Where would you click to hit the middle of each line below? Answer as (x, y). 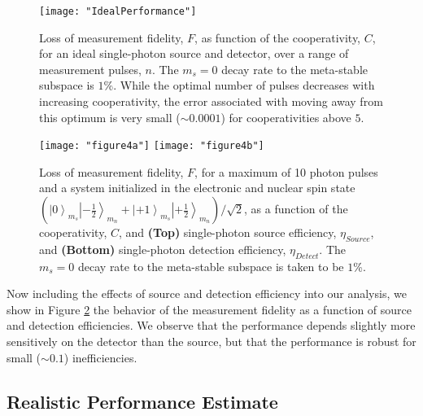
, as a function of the (296, 209)
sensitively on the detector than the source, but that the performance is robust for (211, 342)
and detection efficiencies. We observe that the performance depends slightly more (211, 325)
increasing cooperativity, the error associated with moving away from (211, 101)
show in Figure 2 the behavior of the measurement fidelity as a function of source (209, 309)
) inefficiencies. (100, 357)
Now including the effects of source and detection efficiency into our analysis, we (207, 293)
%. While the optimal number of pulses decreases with (239, 85)
